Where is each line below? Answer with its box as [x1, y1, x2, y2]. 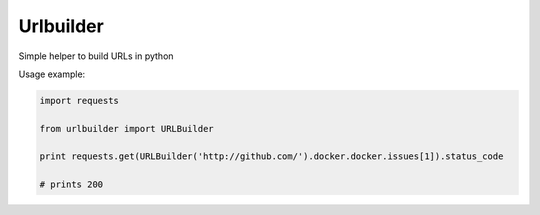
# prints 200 [39, 179, 104, 190]
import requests [39, 95, 120, 106]
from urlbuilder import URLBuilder [39, 123, 214, 134]
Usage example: [18, 68, 86, 80]
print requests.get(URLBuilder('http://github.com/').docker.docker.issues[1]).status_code [39, 151, 504, 162]
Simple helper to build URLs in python [18, 50, 174, 62]
